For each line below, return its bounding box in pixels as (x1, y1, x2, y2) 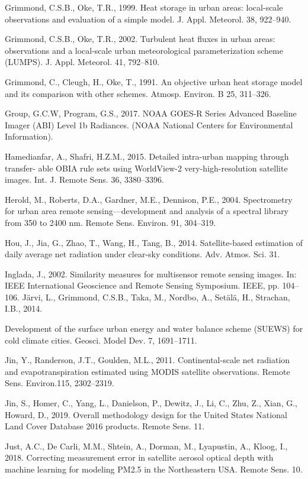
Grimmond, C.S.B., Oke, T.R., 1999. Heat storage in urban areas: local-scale (5, 1, 283, 13)
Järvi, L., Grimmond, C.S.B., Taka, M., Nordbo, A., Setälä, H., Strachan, (22, 290, 290, 303)
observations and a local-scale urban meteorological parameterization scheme (5, 44, 283, 56)
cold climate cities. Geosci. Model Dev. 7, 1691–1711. (5, 334, 197, 346)
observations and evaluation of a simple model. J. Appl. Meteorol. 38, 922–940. (5, 12, 291, 25)
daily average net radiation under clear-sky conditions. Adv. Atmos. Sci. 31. (5, 248, 280, 260)
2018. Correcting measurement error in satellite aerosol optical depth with (5, 451, 274, 464)
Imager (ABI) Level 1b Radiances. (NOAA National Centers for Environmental (5, 118, 293, 131)
